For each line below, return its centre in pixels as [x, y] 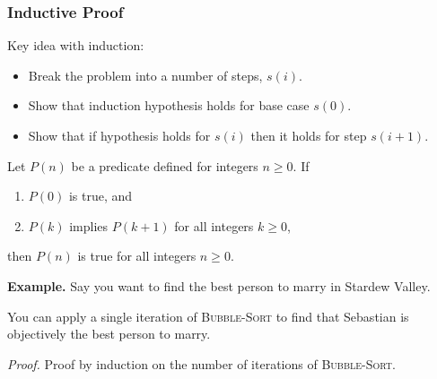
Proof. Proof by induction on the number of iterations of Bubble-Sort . [201, 363]
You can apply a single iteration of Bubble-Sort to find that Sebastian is [208, 316]
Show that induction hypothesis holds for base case [169, 105]
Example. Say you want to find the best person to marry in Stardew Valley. [219, 285]
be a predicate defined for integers [165, 165]
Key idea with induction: [76, 45]
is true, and [101, 196]
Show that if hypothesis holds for [119, 135]
